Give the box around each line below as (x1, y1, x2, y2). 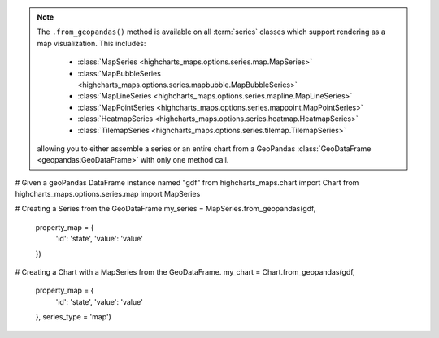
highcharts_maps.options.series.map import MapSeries (15, 189, 201, 199)
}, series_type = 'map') (35, 312, 111, 322)
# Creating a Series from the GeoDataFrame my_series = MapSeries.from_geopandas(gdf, (15, 204, 316, 214)
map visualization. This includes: (37, 38, 146, 48)
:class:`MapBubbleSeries (77, 68, 162, 78)
